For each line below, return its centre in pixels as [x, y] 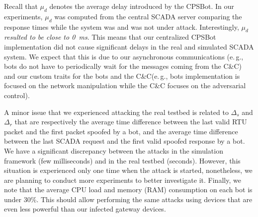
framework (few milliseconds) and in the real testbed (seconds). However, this [122, 160]
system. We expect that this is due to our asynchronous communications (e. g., [124, 56]
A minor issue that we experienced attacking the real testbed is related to [116, 112]
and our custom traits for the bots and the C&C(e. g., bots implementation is [122, 76]
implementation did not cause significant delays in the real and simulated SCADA [129, 46]
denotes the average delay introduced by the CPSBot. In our [142, 6]
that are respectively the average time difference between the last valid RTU [131, 122]
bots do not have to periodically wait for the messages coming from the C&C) [123, 66]
